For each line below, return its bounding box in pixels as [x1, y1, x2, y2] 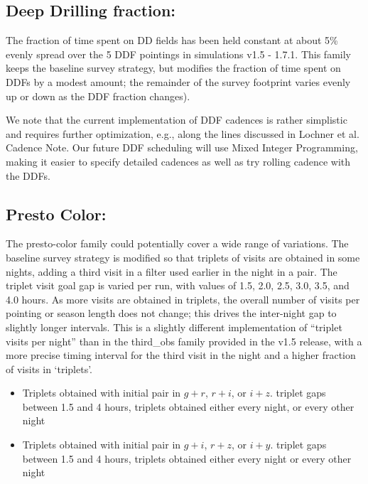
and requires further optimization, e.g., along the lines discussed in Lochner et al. [6, 126, 359, 141]
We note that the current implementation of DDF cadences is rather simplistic [6, 112, 347, 127]
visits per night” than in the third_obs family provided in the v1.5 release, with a [6, 333, 362, 348]
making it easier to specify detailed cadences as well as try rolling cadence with [6, 154, 351, 168]
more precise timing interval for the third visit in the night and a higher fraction [6, 348, 356, 362]
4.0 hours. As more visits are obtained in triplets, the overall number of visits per [6, 291, 360, 306]
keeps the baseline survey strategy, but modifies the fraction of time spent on [6, 60, 341, 75]
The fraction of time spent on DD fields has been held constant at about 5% [6, 33, 338, 48]
